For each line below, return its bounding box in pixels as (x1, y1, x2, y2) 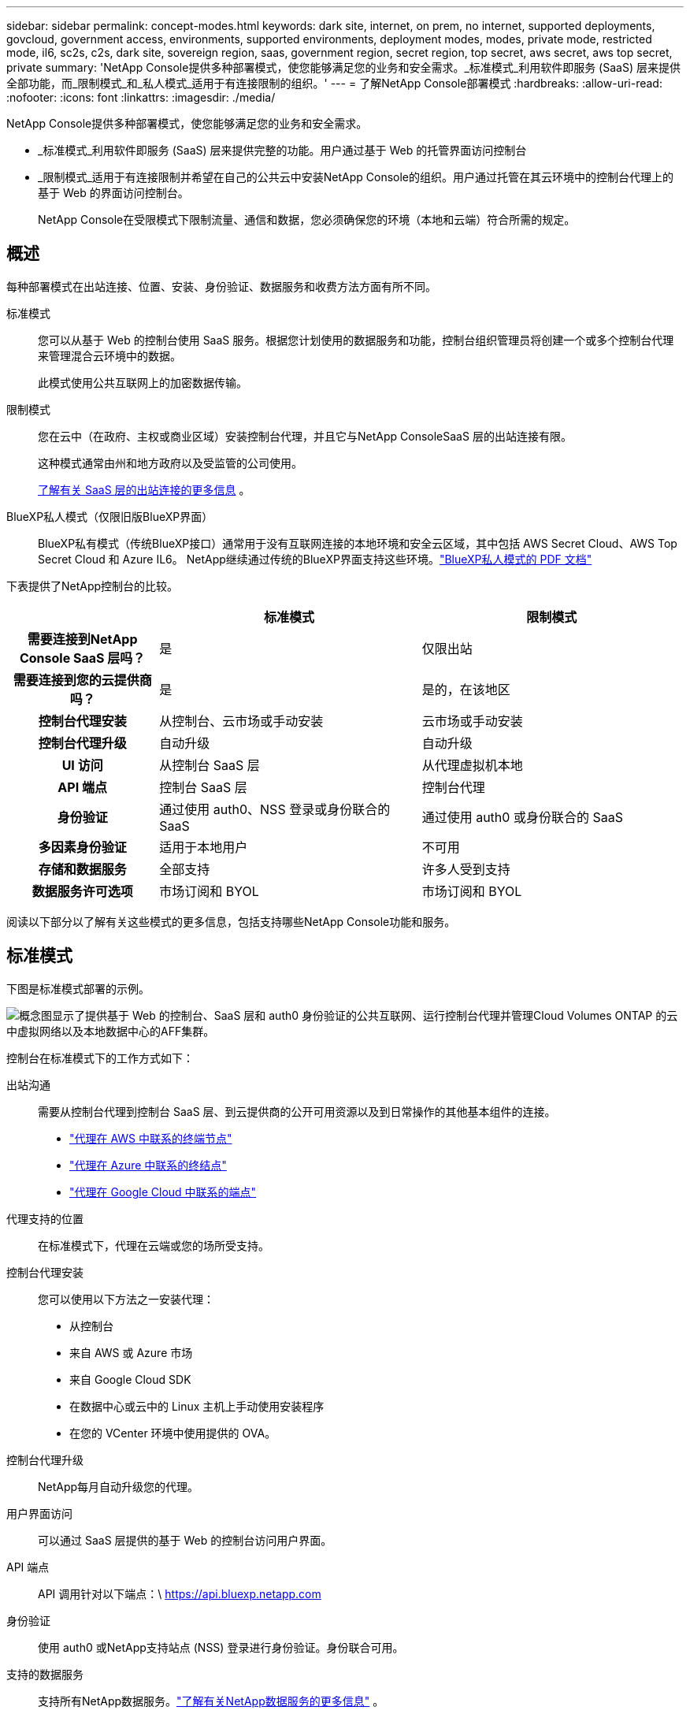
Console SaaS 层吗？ (19, 649, 146, 666)
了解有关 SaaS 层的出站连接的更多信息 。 (38, 482, 250, 496)
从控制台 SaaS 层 (159, 757, 260, 773)
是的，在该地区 (421, 681, 510, 697)
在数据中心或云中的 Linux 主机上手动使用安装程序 (69, 1399, 325, 1413)
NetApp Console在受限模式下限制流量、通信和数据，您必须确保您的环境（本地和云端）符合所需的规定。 (38, 213, 576, 226)
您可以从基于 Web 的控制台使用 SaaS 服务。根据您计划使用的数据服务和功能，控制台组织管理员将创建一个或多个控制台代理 (38, 333, 674, 347)
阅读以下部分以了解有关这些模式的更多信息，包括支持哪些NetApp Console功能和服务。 (6, 914, 456, 928)
